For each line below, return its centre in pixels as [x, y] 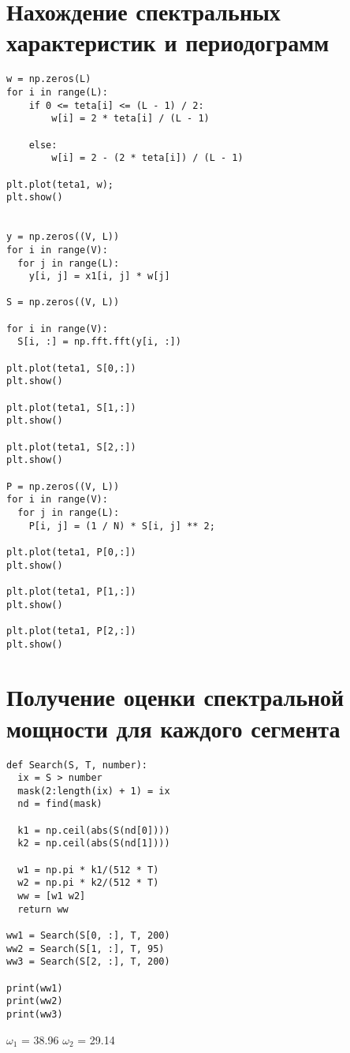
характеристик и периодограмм [168, 42]
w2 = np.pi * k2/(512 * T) [88, 883]
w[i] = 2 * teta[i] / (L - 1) [130, 119]
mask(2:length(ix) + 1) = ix [94, 791]
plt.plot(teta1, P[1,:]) [71, 591]
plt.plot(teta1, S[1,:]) [71, 407]
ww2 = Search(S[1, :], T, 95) [86, 948]
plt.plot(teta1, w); [60, 184]
